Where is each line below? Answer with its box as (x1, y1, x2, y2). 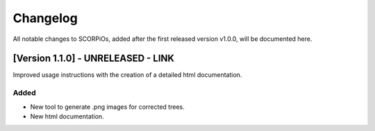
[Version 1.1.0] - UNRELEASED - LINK (12, 53, 175, 64)
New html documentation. (30, 112, 104, 121)
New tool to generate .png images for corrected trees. (30, 103, 185, 111)
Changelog (12, 10, 78, 26)
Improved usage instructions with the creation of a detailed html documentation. (12, 71, 242, 79)
